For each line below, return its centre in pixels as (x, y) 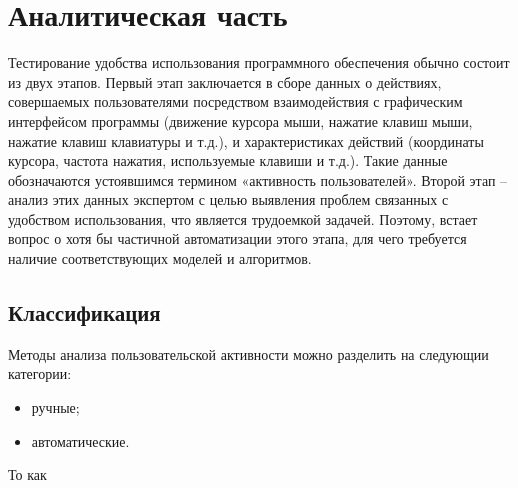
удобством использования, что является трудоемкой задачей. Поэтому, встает (243, 218)
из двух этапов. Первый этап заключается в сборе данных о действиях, (225, 81)
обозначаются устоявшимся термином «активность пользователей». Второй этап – (258, 179)
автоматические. (80, 440)
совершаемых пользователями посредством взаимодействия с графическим (235, 101)
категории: (40, 373)
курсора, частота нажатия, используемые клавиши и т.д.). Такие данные (228, 160)
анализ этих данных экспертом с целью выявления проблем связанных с (228, 199)
